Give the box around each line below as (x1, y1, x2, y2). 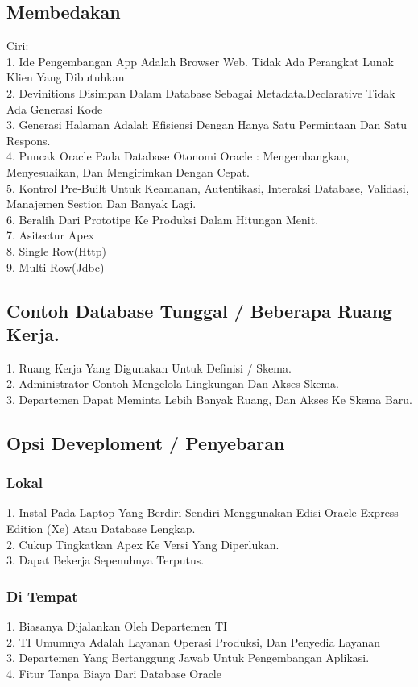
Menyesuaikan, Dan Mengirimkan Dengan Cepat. (6, 163, 250, 180)
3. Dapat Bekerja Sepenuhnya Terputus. (6, 552, 205, 568)
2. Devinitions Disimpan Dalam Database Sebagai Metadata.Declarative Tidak (6, 84, 395, 101)
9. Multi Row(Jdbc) (6, 258, 105, 275)
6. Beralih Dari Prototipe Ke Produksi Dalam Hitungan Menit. (6, 210, 319, 227)
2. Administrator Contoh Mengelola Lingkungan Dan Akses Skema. (6, 375, 339, 392)
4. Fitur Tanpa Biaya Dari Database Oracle (6, 664, 221, 681)
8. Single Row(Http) (6, 242, 106, 259)
